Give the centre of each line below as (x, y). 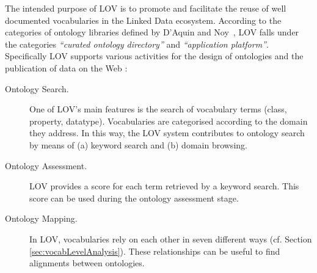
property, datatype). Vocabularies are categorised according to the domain (169, 121)
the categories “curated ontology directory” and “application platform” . (137, 44)
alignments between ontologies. (87, 263)
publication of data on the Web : (66, 67)
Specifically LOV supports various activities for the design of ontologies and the (154, 56)
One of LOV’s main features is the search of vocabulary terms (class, (158, 109)
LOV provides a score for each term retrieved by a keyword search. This (164, 186)
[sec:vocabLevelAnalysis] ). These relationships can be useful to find (155, 251)
